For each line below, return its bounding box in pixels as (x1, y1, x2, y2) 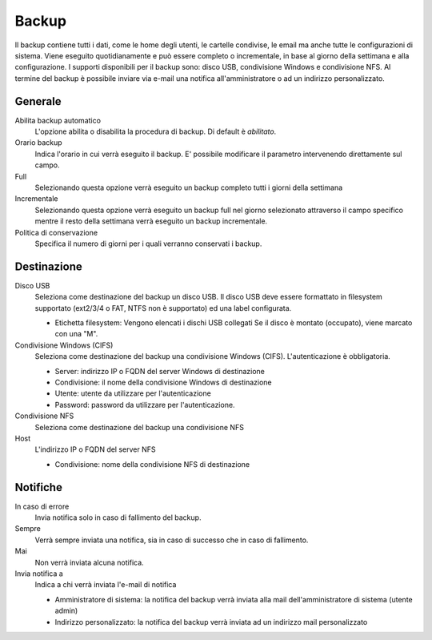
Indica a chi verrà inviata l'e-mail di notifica (34, 580, 177, 590)
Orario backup (14, 138, 63, 147)
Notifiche (14, 481, 63, 494)
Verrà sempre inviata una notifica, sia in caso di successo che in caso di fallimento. (34, 535, 309, 545)
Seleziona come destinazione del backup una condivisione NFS (34, 422, 244, 432)
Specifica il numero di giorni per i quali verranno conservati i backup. (34, 239, 262, 248)
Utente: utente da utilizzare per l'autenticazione (54, 388, 211, 398)
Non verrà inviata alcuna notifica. (34, 557, 144, 567)
